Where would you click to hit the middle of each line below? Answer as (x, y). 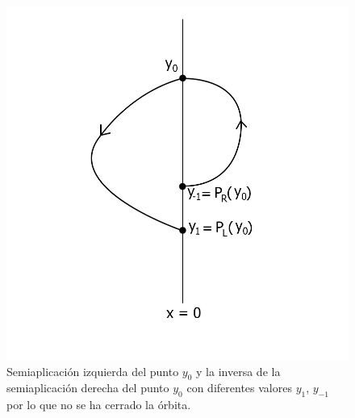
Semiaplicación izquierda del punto (93, 371)
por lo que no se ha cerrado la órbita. (99, 405)
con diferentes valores (239, 388)
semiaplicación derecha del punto (88, 388)
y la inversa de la (238, 371)
